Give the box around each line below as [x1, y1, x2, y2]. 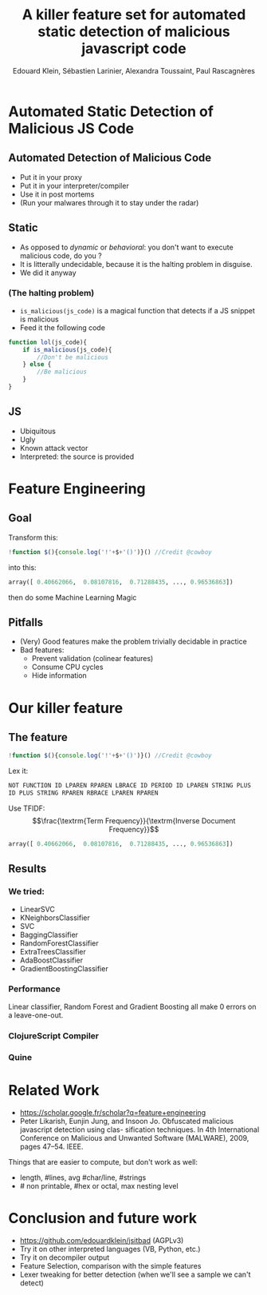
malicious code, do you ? [19, 250, 102, 261]
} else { [22, 361, 52, 369]
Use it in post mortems [19, 189, 95, 199]
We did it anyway [19, 268, 77, 277]
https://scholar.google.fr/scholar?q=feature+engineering [19, 1107, 206, 1117]
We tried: [8, 886, 45, 897]
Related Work [8, 1081, 100, 1099]
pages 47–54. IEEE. [19, 1142, 84, 1151]
